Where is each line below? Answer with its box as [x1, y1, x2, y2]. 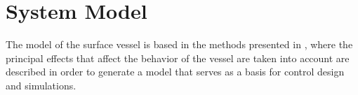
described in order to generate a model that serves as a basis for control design [6, 64, 345, 79]
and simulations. [6, 78, 77, 92]
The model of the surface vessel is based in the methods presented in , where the [6, 37, 353, 52]
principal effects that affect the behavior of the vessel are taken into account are [6, 50, 350, 65]
